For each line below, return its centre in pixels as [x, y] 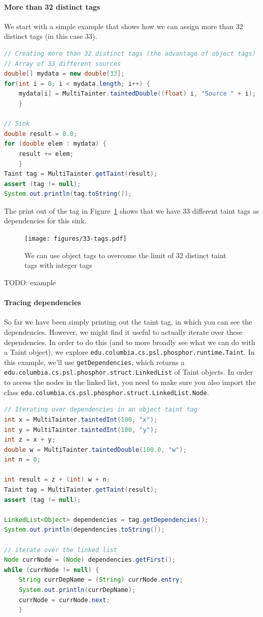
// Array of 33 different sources [63, 64]
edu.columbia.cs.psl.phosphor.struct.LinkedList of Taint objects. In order [129, 372]
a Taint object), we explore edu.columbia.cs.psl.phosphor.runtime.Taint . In [129, 352]
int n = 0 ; [22, 460]
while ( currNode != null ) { [52, 570]
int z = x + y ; [30, 440]
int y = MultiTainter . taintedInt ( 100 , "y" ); [81, 430]
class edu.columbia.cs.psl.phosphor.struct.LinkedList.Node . [107, 392]
